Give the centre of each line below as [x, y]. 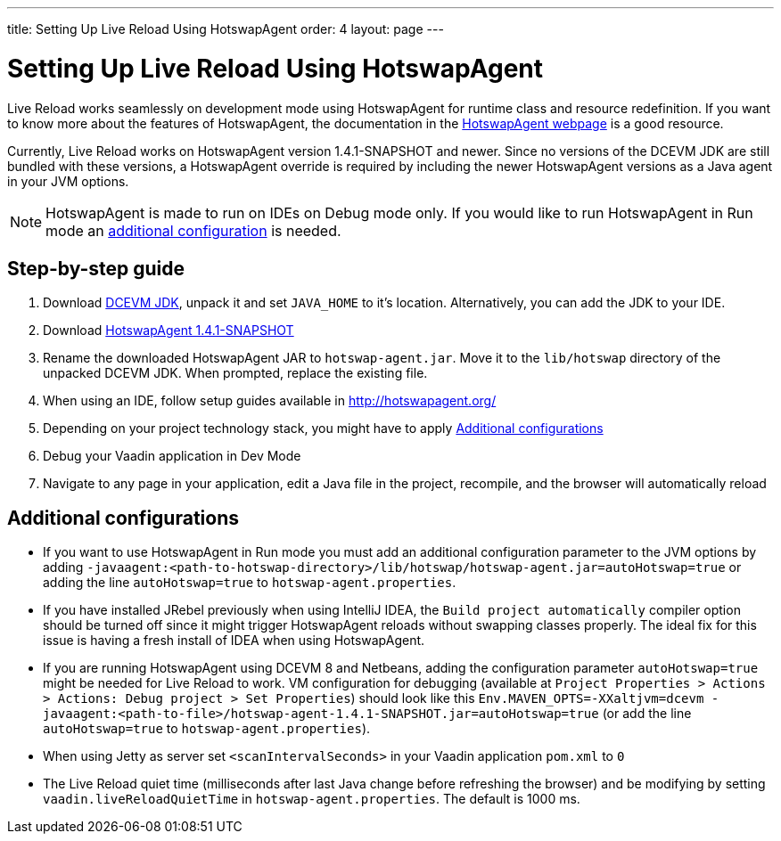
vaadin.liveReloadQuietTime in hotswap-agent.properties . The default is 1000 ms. [312, 799]
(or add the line [647, 714]
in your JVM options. [68, 181]
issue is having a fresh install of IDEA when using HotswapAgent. [234, 641]
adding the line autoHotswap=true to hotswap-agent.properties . [250, 583]
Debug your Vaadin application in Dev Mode [172, 456]
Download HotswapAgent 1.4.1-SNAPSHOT [169, 331]
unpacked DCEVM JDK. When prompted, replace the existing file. [235, 373]
